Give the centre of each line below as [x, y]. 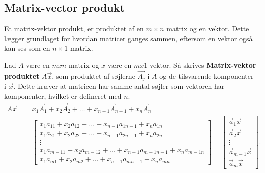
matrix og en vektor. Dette [208, 28]
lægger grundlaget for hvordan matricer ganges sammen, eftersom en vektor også [128, 38]
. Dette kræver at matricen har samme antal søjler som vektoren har [119, 86]
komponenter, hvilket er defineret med [63, 96]
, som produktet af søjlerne [94, 75]
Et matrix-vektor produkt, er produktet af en [74, 28]
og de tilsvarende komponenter [207, 75]
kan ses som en [27, 48]
